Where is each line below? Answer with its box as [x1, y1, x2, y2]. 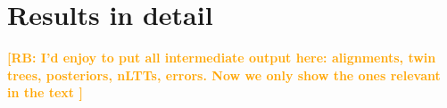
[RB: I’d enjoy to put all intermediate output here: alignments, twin [7, 48, 436, 67]
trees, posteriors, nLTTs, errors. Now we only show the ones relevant [7, 65, 441, 84]
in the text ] [7, 83, 83, 102]
